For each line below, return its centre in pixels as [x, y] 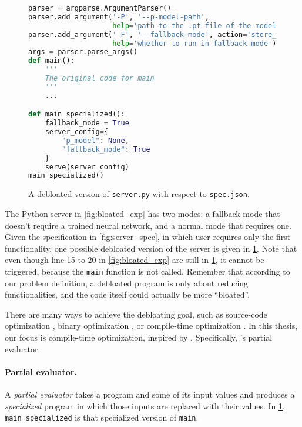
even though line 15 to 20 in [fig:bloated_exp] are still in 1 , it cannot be [135, 260]
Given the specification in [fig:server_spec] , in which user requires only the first [148, 237]
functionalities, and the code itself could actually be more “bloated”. [127, 294]
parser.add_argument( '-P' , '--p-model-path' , [119, 17]
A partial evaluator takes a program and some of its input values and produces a [150, 394]
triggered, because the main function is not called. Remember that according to [147, 271]
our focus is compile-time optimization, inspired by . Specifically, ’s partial [139, 337]
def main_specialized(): [77, 114]
